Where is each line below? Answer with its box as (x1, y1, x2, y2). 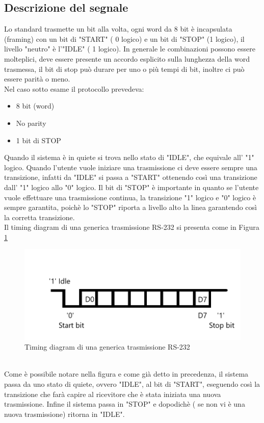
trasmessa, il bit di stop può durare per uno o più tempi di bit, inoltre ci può (4, 63, 245, 74)
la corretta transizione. (4, 211, 75, 222)
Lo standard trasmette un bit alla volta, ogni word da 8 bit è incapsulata (4, 23, 232, 34)
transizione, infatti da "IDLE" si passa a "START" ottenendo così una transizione (4, 172, 257, 182)
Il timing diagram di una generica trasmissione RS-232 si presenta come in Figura (4, 222, 259, 232)
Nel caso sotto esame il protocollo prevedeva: (4, 83, 144, 94)
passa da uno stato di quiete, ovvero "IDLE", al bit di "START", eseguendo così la (4, 378, 260, 389)
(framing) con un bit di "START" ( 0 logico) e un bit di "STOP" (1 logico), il (4, 33, 245, 44)
